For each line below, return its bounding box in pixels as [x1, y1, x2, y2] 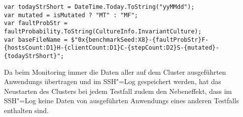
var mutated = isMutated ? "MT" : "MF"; [4, 11, 139, 19]
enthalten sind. [4, 105, 49, 115]
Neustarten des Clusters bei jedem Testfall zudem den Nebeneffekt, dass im [4, 86, 232, 96]
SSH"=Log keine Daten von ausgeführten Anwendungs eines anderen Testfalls [4, 95, 239, 106]
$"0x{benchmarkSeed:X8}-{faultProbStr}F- [71, 36, 209, 43]
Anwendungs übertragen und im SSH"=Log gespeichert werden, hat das [4, 76, 221, 87]
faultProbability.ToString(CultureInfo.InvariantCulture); [4, 28, 202, 35]
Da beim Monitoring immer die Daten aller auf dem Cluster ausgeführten [4, 66, 226, 77]
